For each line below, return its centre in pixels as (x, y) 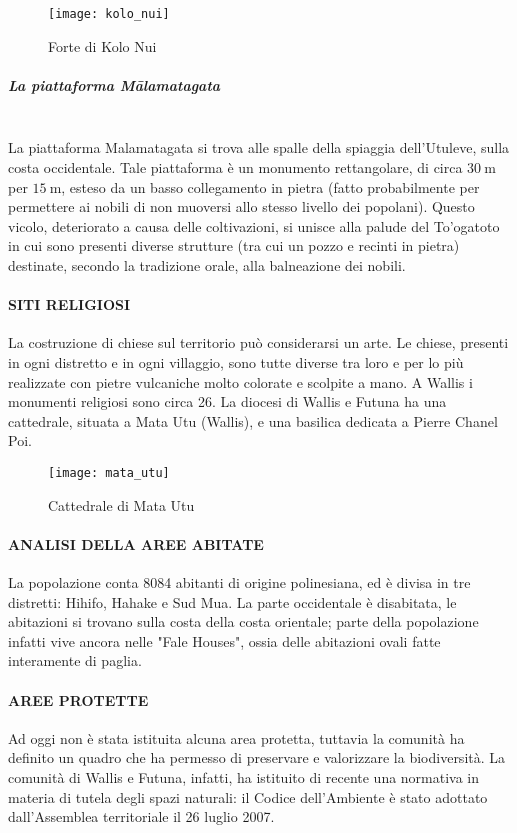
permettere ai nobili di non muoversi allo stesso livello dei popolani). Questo (241, 206)
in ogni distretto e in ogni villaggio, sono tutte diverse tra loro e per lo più (236, 361)
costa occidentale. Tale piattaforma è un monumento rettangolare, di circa (235, 167)
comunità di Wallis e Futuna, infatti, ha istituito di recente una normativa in (244, 776)
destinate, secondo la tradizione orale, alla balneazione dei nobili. (207, 264)
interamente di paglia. (75, 660)
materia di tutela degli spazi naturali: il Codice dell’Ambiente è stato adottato (248, 796)
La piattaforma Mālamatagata (114, 84)
